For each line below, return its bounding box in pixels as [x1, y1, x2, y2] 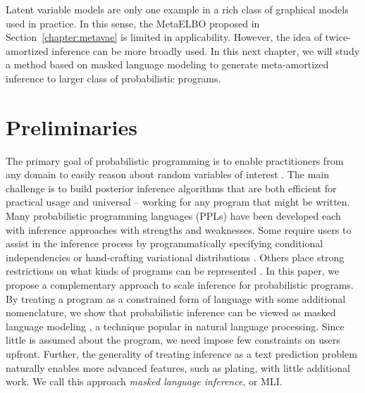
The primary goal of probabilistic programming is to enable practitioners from [6, 153, 344, 168]
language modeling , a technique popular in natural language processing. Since [6, 318, 345, 333]
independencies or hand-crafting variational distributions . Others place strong [6, 249, 345, 264]
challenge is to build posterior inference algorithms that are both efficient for [6, 180, 337, 195]
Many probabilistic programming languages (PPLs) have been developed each [6, 208, 341, 223]
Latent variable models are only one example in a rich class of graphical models [6, 2, 349, 16]
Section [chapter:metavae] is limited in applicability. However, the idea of [6, 30, 322, 44]
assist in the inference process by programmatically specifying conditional [6, 236, 323, 251]
